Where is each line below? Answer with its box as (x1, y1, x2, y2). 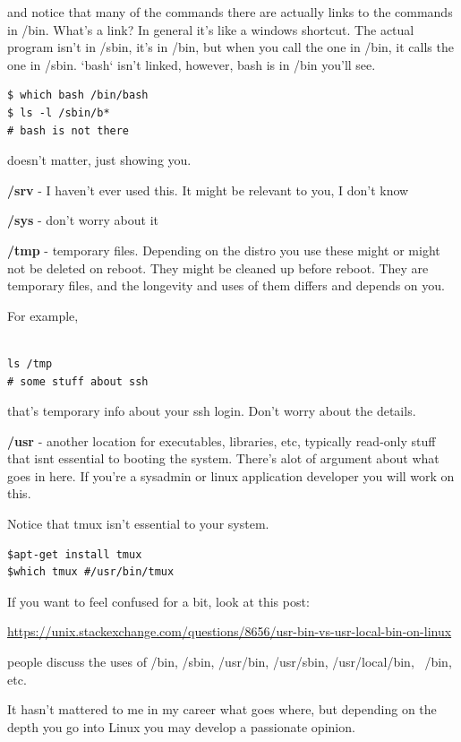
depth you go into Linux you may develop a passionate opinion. (7, 717, 355, 736)
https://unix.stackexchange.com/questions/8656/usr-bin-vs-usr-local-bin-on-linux (7, 622, 452, 641)
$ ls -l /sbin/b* (7, 106, 110, 119)
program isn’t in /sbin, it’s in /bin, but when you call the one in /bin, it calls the (7, 38, 454, 56)
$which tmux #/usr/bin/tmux (7, 565, 175, 579)
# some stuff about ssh (7, 375, 149, 388)
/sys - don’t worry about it (7, 211, 158, 229)
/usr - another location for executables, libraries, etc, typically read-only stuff (7, 431, 436, 450)
